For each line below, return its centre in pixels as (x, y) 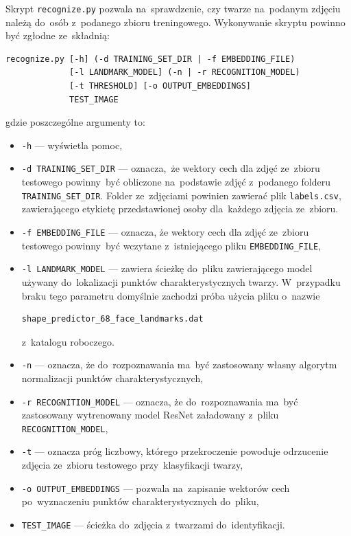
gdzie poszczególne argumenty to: (75, 122)
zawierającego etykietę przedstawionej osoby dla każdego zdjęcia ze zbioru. (180, 209)
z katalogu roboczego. (68, 341)
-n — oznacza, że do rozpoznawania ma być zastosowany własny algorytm (179, 365)
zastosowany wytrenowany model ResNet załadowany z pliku (150, 415)
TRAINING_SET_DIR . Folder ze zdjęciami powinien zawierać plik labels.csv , (181, 195)
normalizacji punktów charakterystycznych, (112, 378)
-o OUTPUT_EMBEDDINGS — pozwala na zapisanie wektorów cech (156, 488)
